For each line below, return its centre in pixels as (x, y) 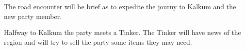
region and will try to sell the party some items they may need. (98, 42)
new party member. (33, 16)
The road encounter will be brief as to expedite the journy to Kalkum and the (120, 6)
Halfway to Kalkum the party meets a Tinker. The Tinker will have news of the (122, 32)
